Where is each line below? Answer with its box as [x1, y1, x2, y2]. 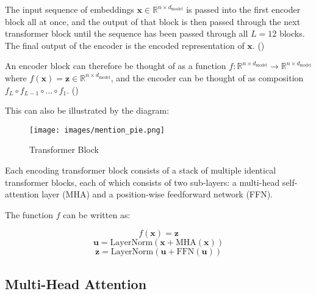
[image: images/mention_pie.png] [29, 125, 165, 134]
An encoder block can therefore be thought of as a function [5, 59, 226, 72]
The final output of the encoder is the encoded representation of [5, 39, 245, 51]
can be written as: [63, 208, 131, 221]
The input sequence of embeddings [5, 3, 134, 15]
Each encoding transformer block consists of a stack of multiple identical [5, 164, 276, 176]
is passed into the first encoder [186, 3, 301, 15]
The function [5, 208, 53, 221]
